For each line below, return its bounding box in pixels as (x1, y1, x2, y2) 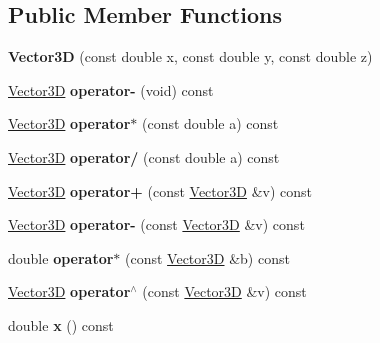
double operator (8, 247, 114, 268)
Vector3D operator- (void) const (8, 79, 214, 100)
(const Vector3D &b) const (125, 247, 290, 268)
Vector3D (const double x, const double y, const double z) (8, 46, 373, 67)
